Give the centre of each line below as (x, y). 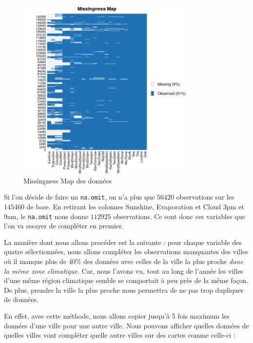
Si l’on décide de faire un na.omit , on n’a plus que (79, 197)
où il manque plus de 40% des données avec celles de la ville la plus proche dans (123, 261)
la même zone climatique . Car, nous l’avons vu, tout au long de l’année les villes (124, 271)
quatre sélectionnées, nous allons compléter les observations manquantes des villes (126, 252)
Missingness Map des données (68, 180)
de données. (21, 299)
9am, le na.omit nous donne (46, 216)
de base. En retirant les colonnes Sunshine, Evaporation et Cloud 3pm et (135, 206)
